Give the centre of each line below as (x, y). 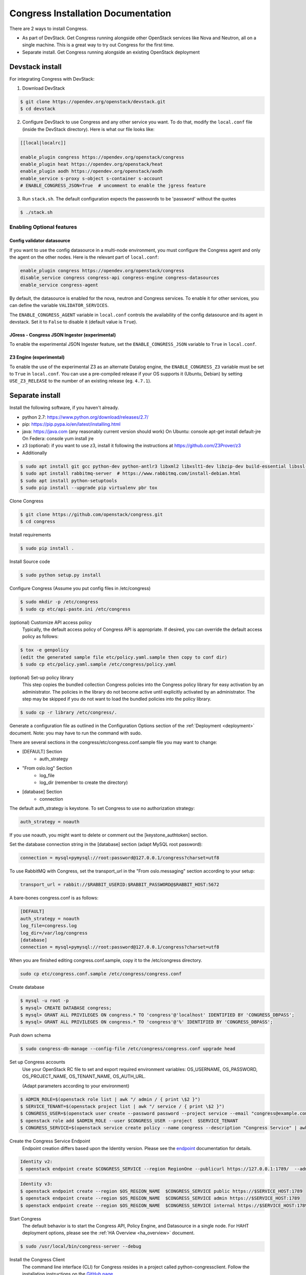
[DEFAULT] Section (42, 752)
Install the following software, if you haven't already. (64, 407)
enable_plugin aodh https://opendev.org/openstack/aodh (92, 171)
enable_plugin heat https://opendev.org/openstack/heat (92, 164)
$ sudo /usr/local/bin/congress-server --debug (81, 1246)
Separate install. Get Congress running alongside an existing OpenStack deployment (111, 52)
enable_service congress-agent (59, 285)
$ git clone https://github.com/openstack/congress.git (92, 514)
